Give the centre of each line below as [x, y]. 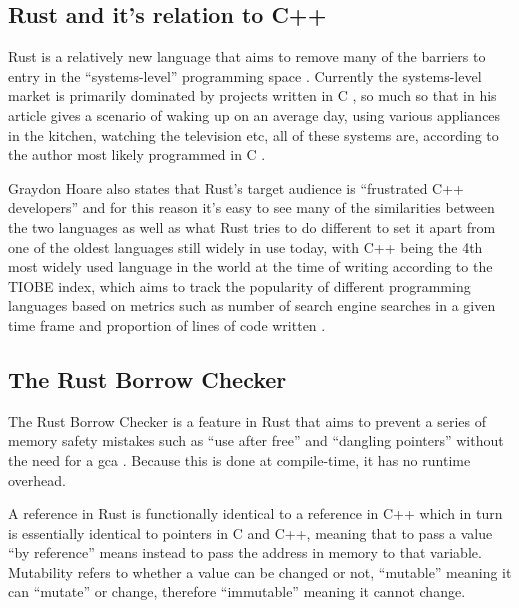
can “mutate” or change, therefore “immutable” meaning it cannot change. [237, 591]
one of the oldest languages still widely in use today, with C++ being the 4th [245, 246]
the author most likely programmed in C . [137, 154]
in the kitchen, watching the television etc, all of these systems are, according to [253, 134]
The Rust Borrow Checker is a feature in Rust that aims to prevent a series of [247, 420]
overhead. [37, 479]
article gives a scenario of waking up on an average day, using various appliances [254, 114]
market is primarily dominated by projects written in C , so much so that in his [252, 95]
